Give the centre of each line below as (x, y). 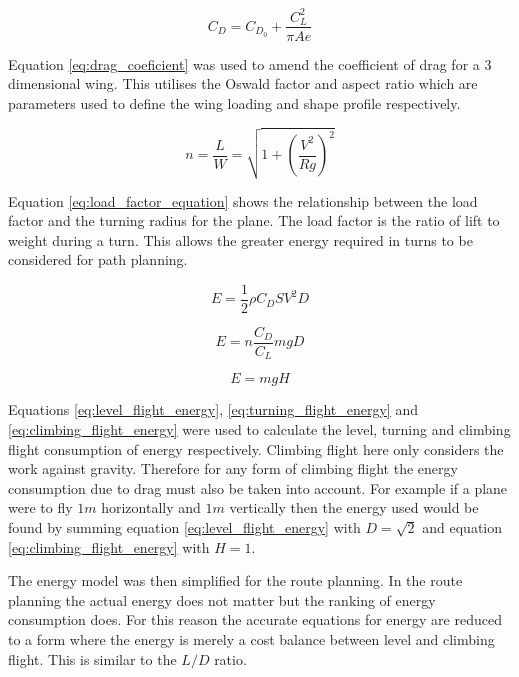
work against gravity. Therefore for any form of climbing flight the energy (233, 468)
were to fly (40, 507)
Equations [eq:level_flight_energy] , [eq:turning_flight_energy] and (213, 409)
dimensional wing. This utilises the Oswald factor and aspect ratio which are (243, 83)
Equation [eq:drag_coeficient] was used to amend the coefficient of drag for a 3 (250, 63)
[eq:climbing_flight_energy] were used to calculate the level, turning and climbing (259, 429)
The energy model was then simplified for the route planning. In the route (235, 580)
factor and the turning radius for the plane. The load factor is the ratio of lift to (254, 220)
